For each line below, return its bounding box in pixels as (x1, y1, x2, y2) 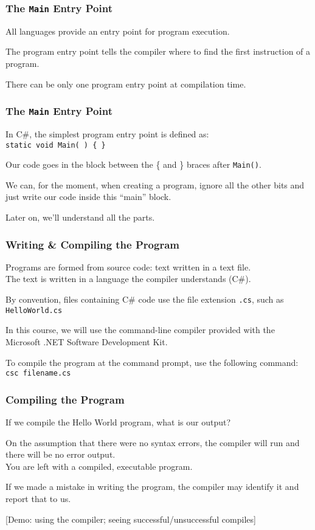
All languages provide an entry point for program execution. (5, 24, 230, 37)
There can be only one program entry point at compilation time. (5, 77, 246, 90)
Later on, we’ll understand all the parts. (5, 211, 155, 224)
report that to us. (5, 492, 71, 504)
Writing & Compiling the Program (5, 236, 179, 252)
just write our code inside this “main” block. (5, 190, 171, 203)
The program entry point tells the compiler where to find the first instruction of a (5, 45, 311, 58)
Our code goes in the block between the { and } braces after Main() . (5, 158, 261, 171)
